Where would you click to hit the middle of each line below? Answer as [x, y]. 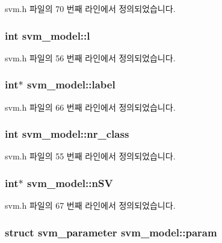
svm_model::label [71, 85]
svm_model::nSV [70, 183]
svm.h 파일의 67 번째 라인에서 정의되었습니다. [90, 205]
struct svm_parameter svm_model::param [111, 232]
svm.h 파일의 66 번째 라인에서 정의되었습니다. [90, 107]
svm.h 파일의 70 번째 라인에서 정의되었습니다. [90, 8]
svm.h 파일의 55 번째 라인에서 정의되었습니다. [90, 156]
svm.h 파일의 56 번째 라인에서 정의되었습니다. [90, 57]
